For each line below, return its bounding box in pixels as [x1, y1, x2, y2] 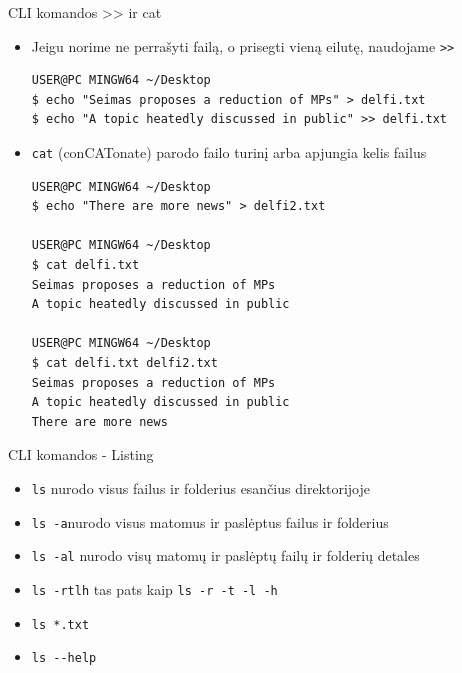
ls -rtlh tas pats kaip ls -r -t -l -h [31, 578, 278, 599]
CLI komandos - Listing [8, 444, 154, 465]
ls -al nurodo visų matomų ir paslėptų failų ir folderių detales [31, 545, 420, 566]
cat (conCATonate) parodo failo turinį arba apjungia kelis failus [31, 142, 427, 163]
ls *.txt [31, 617, 90, 632]
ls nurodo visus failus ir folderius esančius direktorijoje [31, 478, 370, 498]
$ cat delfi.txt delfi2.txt [31, 356, 218, 371]
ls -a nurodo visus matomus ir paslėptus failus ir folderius [31, 511, 389, 532]
